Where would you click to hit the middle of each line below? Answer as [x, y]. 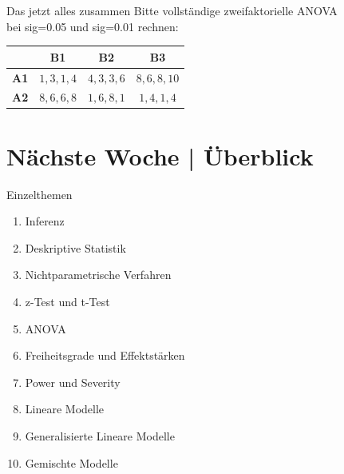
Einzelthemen [40, 194]
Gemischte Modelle [71, 462]
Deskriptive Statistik [75, 247]
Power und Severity [73, 382]
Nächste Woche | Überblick [160, 155]
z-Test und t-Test [67, 301]
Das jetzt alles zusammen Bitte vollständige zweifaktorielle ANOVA [172, 10]
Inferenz [45, 221]
